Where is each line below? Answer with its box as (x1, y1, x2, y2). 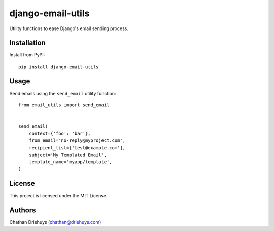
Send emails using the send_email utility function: (9, 90, 116, 96)
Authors (9, 206, 36, 215)
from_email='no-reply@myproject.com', (28, 138, 126, 143)
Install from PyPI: (9, 52, 45, 58)
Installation (9, 39, 46, 47)
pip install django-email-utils (18, 64, 99, 70)
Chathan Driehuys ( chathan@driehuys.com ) (9, 219, 101, 225)
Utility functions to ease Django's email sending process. (9, 25, 129, 32)
